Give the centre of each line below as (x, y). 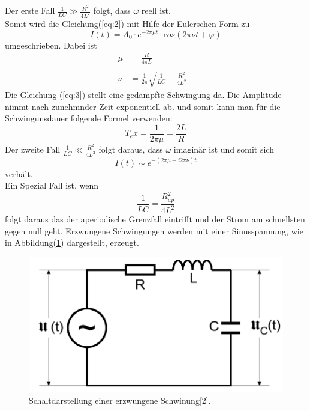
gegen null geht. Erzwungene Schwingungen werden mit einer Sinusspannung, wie (154, 230)
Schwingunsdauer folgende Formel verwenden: (89, 118)
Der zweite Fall (33, 149)
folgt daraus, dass (131, 149)
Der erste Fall (30, 11)
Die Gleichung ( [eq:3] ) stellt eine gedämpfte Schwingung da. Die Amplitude (143, 95)
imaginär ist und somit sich (224, 149)
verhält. (19, 173)
